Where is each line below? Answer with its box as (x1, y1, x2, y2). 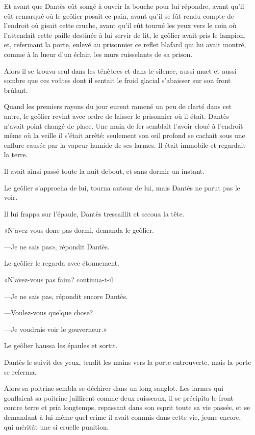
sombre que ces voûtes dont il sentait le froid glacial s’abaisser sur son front (4, 75, 231, 85)
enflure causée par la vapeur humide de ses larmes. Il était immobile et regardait (4, 139, 246, 150)
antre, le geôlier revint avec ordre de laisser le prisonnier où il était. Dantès (4, 110, 229, 121)
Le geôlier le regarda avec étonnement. (4, 258, 120, 268)
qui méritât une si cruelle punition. (4, 421, 109, 432)
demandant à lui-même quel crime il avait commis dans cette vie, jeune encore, (4, 412, 241, 422)
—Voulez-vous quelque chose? (4, 307, 93, 318)
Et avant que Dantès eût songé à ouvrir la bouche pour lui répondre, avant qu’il (4, 1, 244, 11)
